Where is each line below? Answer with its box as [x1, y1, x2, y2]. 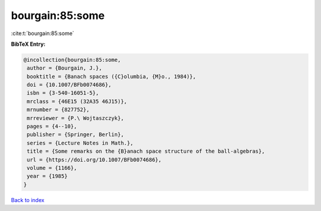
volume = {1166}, [27, 165, 77, 171]
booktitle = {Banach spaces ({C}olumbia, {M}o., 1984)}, [27, 73, 196, 80]
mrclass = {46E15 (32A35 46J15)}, [27, 98, 127, 105]
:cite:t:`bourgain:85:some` [11, 30, 74, 37]
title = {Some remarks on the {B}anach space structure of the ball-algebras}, [27, 148, 265, 155]
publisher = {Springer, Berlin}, [27, 131, 124, 138]
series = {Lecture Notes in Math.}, [27, 140, 134, 146]
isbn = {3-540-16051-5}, [27, 90, 99, 96]
